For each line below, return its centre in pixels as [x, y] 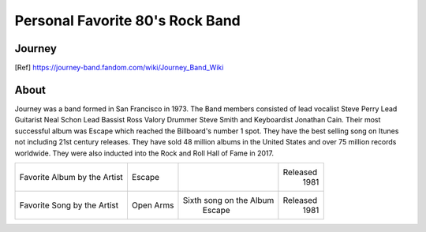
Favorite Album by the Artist [71, 177]
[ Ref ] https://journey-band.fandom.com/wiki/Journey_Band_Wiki [119, 68]
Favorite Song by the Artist [69, 205]
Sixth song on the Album [228, 200]
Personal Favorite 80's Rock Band [127, 21]
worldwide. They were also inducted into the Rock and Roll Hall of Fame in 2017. [144, 153]
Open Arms [153, 205]
